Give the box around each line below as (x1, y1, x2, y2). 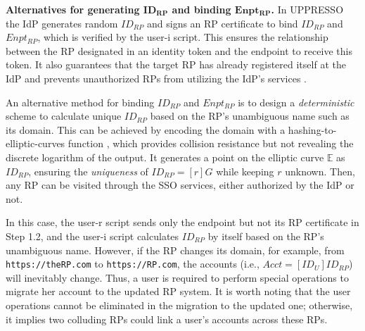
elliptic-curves (6, 136, 65, 151)
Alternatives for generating (6, 2, 140, 16)
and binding (172, 2, 231, 16)
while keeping (216, 163, 274, 178)
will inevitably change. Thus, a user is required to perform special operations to (6, 270, 349, 285)
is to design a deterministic (238, 94, 354, 109)
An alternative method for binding (6, 94, 155, 109)
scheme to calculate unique (6, 108, 122, 123)
